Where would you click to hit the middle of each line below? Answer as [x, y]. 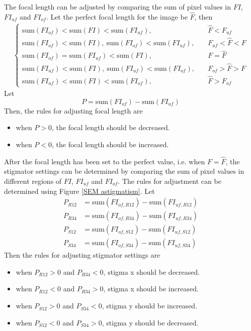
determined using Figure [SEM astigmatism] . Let [79, 191]
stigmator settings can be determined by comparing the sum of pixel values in [124, 171]
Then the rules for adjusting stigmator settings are [82, 255]
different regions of [33, 181]
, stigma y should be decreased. [150, 322]
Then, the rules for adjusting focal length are [73, 110]
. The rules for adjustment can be [170, 181]
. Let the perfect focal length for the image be [117, 16]
